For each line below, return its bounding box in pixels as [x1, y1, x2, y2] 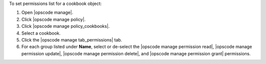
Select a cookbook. [21, 30, 61, 36]
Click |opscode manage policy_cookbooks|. [21, 23, 110, 29]
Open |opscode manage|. [21, 10, 73, 16]
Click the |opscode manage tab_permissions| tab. [21, 37, 123, 43]
